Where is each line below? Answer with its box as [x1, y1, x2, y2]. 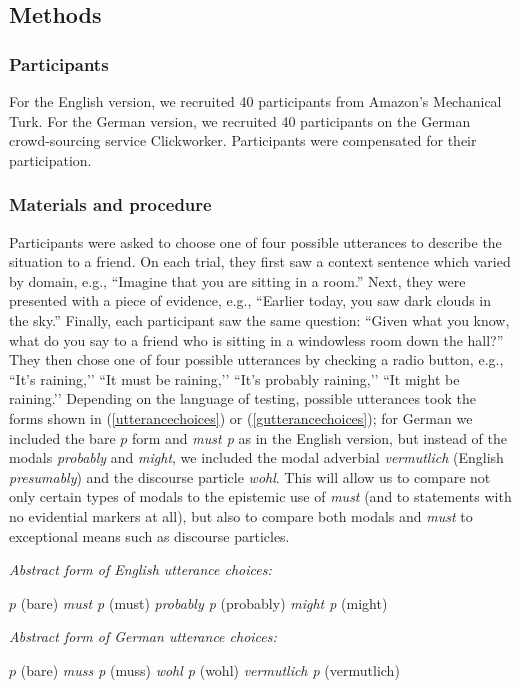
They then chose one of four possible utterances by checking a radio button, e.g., [9, 349, 504, 370]
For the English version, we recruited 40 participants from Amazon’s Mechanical [9, 91, 502, 111]
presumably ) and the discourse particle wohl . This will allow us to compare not [9, 466, 491, 487]
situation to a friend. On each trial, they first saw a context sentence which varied [9, 251, 511, 272]
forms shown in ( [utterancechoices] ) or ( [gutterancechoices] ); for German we [9, 407, 473, 428]
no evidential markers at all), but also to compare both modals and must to [9, 505, 473, 526]
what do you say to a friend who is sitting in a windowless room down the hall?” [9, 329, 504, 350]
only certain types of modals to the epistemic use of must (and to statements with [9, 486, 512, 507]
